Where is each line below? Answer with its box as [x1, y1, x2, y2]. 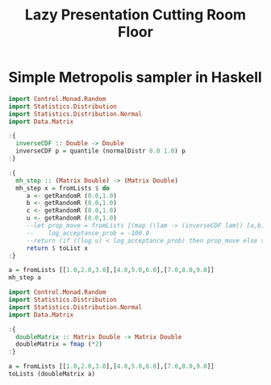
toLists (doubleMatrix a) [8, 370, 95, 379]
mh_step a [8, 274, 42, 282]
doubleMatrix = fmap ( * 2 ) [15, 341, 103, 349]
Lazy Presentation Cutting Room [24, 6, 247, 24]
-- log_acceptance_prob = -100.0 [26, 228, 150, 237]
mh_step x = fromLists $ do [15, 184, 110, 192]
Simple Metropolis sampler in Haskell [8, 69, 262, 86]
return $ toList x [26, 244, 89, 252]
